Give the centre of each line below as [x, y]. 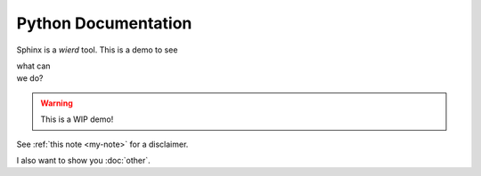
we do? [30, 78]
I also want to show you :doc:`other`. [83, 160]
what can [33, 66]
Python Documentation [104, 23]
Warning [57, 103]
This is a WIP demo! [77, 119]
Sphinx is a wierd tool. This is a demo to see [97, 50]
